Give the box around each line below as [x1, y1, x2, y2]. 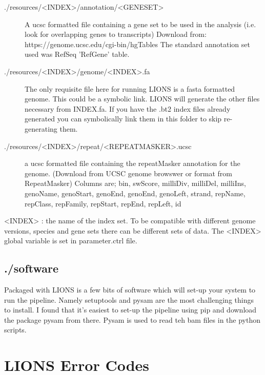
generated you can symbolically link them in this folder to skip [25, 113, 222, 124]
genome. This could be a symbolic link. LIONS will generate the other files [25, 93, 260, 104]
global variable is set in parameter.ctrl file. [4, 235, 137, 246]
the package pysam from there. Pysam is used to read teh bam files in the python [4, 314, 260, 325]
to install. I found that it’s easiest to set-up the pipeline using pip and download [4, 304, 257, 315]
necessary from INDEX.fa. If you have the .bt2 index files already [25, 103, 231, 114]
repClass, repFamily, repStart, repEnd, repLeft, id [25, 198, 181, 209]
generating [25, 123, 57, 134]
